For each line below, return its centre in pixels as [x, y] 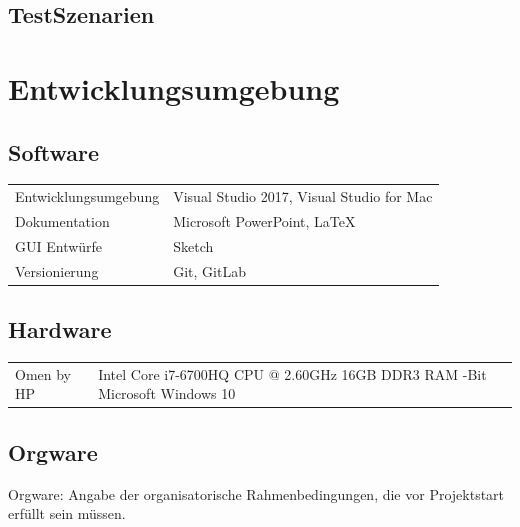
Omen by [43, 373]
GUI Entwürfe [59, 245]
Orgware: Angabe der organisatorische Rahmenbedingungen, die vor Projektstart [256, 493]
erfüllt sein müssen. [67, 513]
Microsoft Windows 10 [167, 393]
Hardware [60, 329]
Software [54, 151]
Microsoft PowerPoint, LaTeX [264, 220]
